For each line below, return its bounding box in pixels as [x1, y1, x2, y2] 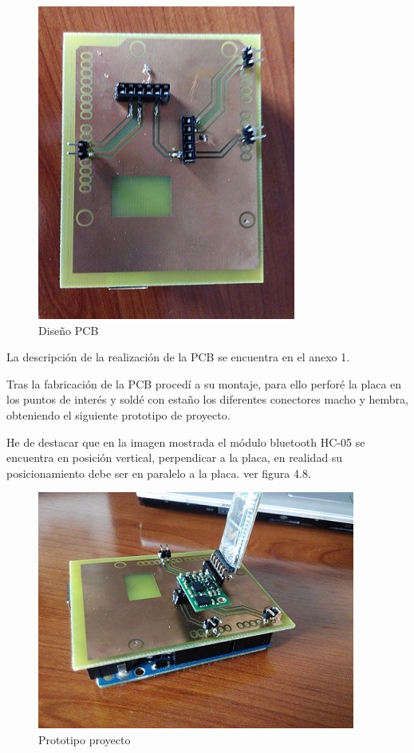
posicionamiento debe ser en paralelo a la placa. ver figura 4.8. [6, 464, 311, 481]
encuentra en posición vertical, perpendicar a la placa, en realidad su [6, 449, 343, 466]
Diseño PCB [38, 321, 99, 338]
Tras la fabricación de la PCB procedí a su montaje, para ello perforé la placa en [6, 375, 402, 392]
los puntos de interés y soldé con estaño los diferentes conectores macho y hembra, [6, 391, 408, 408]
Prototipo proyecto [38, 731, 131, 747]
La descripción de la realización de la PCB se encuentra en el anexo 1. [6, 349, 350, 365]
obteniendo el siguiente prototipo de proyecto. [6, 406, 231, 423]
